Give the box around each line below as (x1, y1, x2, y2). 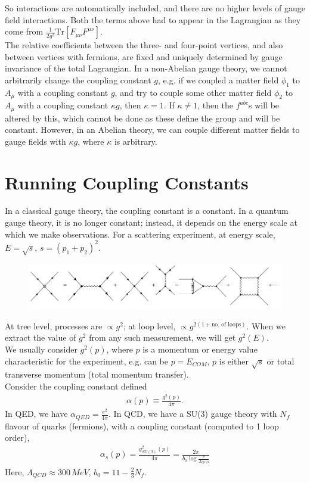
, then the (197, 99, 234, 111)
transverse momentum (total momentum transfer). (5, 368, 189, 381)
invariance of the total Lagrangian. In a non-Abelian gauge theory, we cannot (5, 62, 287, 74)
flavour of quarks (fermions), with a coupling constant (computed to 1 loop (5, 419, 279, 432)
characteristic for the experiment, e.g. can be (5, 354, 168, 367)
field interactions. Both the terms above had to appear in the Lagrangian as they (5, 13, 301, 26)
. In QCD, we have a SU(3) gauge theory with (108, 407, 277, 420)
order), (5, 431, 30, 444)
